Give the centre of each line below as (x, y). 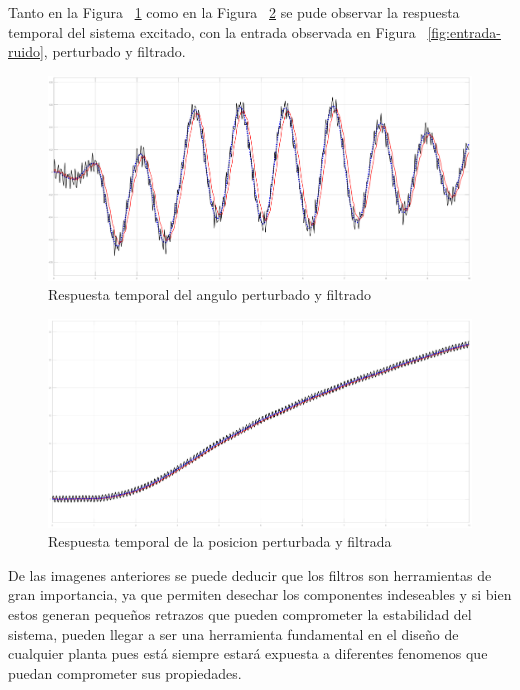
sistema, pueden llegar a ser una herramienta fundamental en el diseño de (233, 633)
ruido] (26, 51)
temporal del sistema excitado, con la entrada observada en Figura (212, 31)
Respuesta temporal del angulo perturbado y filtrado (209, 294)
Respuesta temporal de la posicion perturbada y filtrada (220, 541)
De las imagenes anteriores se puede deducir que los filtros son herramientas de (250, 574)
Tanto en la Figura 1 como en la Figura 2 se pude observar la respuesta (234, 12)
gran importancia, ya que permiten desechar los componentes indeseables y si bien (260, 594)
